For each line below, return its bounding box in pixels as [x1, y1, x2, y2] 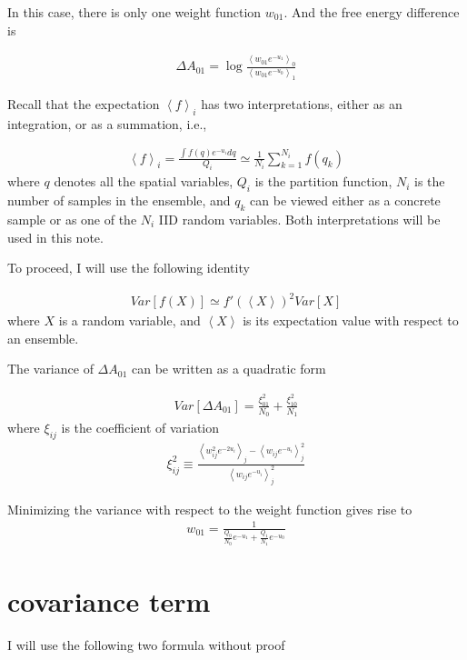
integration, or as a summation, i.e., [7, 114, 207, 133]
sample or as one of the [7, 209, 137, 228]
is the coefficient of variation [61, 418, 220, 437]
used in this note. [7, 227, 104, 246]
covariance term [7, 582, 211, 619]
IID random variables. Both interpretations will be [158, 209, 441, 228]
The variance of [7, 359, 94, 378]
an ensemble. [7, 328, 79, 347]
